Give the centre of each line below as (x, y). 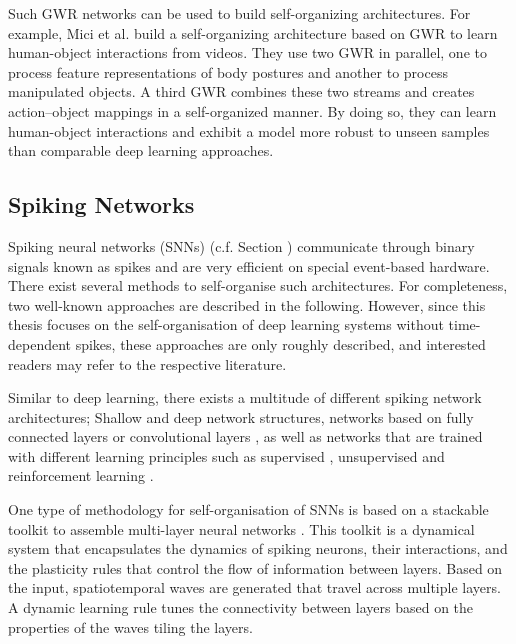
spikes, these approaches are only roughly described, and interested (280, 343)
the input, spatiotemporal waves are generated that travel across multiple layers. (254, 587)
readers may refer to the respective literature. (147, 363)
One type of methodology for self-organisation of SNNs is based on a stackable (248, 509)
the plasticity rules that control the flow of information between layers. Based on (255, 567)
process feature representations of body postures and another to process (228, 71)
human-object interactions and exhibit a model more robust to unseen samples (249, 130)
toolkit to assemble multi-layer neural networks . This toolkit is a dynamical (241, 528)
